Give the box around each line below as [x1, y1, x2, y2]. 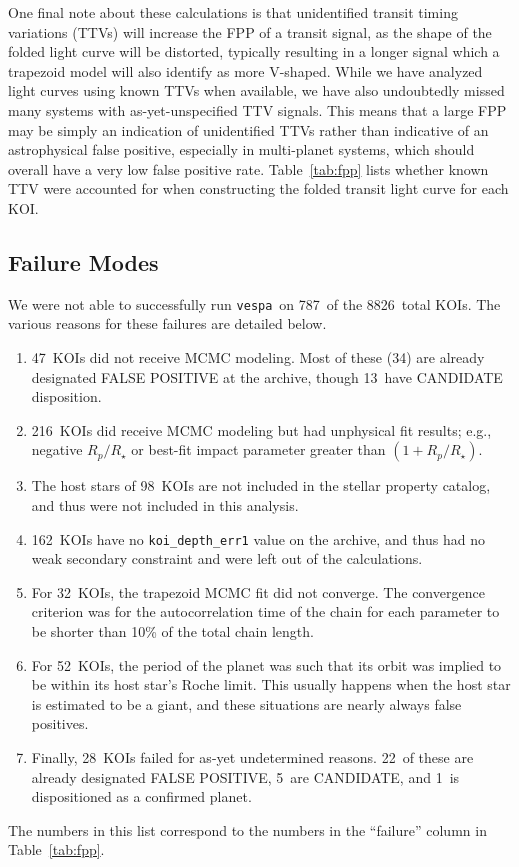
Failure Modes [8, 246, 159, 277]
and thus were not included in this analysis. [31, 494, 299, 515]
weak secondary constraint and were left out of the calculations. [31, 548, 423, 569]
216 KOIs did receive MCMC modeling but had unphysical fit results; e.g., [31, 419, 492, 440]
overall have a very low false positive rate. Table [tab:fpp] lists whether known [8, 158, 489, 179]
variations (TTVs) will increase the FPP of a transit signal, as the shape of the [8, 21, 492, 42]
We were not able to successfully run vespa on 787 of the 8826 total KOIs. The [8, 293, 501, 314]
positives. [31, 713, 89, 734]
